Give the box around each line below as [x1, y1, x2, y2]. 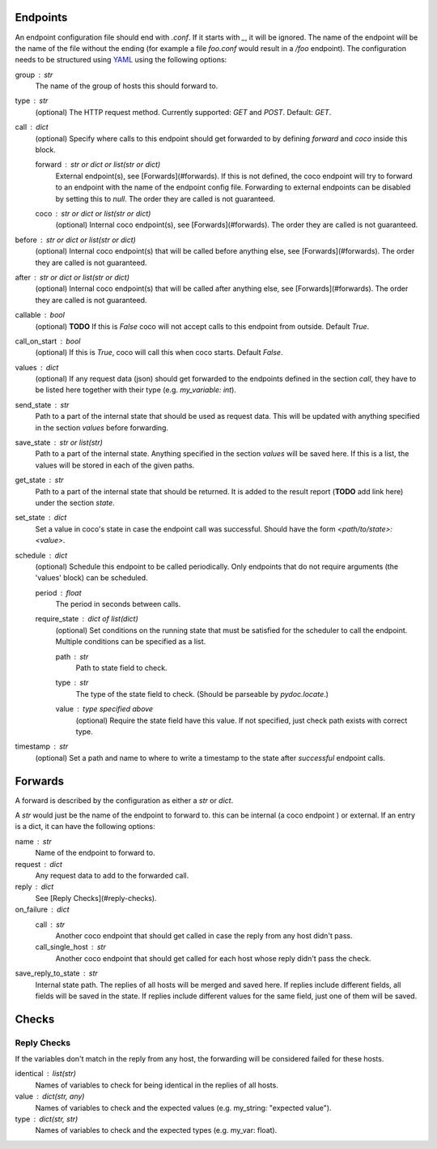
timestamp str [15, 741, 69, 751]
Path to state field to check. [75, 663, 168, 673]
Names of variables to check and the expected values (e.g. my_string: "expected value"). [35, 1103, 332, 1113]
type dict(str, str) [15, 1114, 78, 1124]
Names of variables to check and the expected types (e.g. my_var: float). [35, 1126, 278, 1135]
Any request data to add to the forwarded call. [35, 871, 189, 881]
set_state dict [15, 513, 67, 523]
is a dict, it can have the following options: [15, 822, 155, 831]
